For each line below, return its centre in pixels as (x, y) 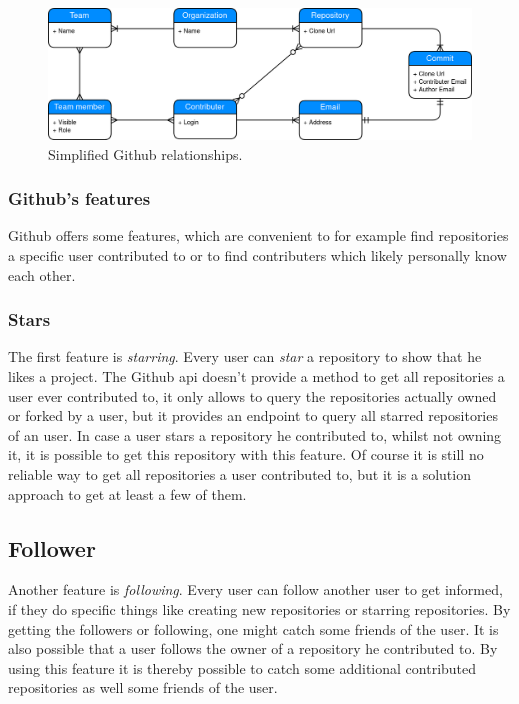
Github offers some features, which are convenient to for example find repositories (258, 235)
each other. (42, 274)
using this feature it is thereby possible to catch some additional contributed (242, 667)
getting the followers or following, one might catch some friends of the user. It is (253, 628)
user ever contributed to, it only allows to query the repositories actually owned (252, 395)
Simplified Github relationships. (145, 153)
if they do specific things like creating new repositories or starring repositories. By (259, 609)
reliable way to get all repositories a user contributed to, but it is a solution (239, 474)
